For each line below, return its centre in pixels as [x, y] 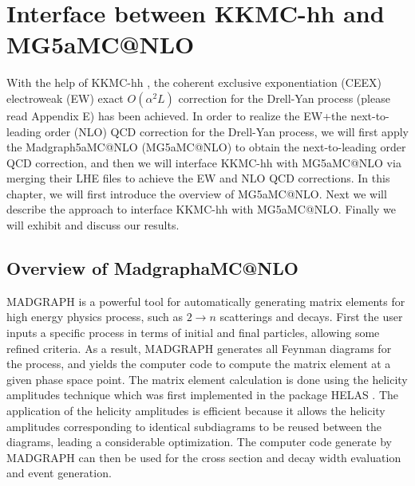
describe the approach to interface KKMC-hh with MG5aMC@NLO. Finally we [201, 209]
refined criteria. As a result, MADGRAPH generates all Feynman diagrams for [199, 348]
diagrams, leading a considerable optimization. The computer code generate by [199, 442]
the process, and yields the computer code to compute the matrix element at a [199, 364]
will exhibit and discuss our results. [93, 225]
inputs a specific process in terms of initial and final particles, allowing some [193, 333]
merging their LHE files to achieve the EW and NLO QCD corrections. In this [198, 178]
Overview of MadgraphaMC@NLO [152, 268]
